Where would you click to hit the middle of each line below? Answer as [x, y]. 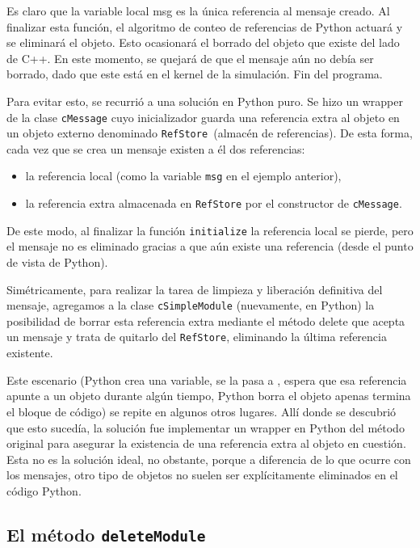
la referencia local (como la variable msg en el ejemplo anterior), [183, 176]
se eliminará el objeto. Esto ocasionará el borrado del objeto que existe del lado [203, 42]
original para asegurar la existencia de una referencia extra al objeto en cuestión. [206, 443]
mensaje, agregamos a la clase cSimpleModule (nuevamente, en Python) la [191, 305]
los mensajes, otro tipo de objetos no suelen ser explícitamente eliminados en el [202, 475]
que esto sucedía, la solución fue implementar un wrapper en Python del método [206, 427]
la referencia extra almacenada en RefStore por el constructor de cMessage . [214, 203]
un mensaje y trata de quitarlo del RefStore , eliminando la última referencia [197, 337]
